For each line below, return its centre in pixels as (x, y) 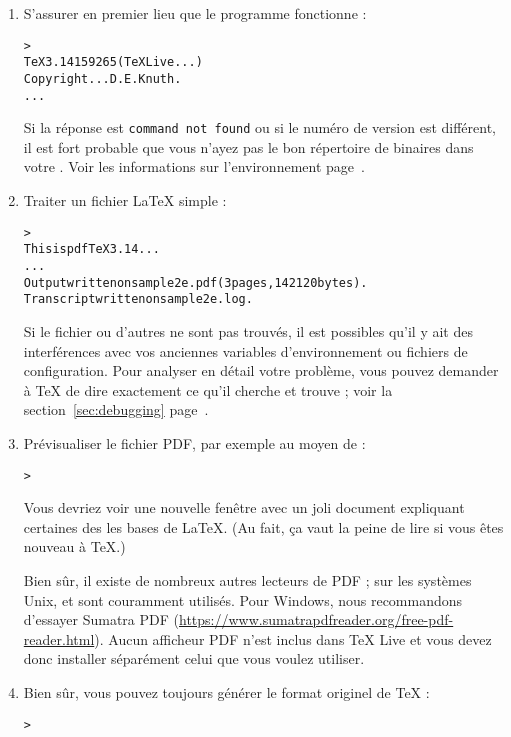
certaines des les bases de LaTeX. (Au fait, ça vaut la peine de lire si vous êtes (263, 526)
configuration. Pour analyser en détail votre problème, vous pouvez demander (261, 370)
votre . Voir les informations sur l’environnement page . (194, 166)
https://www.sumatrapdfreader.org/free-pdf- (316, 619)
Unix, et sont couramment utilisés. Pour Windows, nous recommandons (243, 599)
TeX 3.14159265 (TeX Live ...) (113, 62)
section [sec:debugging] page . (116, 409)
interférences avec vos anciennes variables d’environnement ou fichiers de (245, 350)
